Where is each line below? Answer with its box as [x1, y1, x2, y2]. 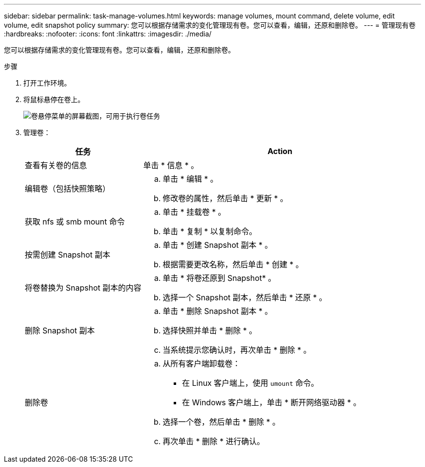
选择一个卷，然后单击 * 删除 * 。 [163, 417, 280, 427]
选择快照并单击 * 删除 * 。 [163, 326, 257, 335]
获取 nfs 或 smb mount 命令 [25, 217, 125, 226]
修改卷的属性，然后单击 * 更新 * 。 [163, 193, 288, 203]
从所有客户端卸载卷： [163, 359, 241, 368]
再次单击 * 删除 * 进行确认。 [163, 436, 265, 446]
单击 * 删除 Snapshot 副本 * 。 [163, 306, 273, 316]
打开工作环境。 [23, 79, 71, 87]
